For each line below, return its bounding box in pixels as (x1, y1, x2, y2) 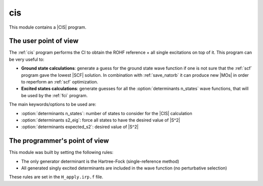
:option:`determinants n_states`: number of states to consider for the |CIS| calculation (21, 110, 192, 116)
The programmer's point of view (9, 136, 109, 145)
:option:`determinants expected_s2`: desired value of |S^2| (21, 124, 139, 130)
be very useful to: (9, 56, 45, 62)
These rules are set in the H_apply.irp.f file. (9, 174, 103, 180)
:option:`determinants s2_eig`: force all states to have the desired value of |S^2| (21, 117, 180, 123)
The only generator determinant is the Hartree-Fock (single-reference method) (21, 158, 180, 164)
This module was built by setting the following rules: (9, 150, 114, 155)
